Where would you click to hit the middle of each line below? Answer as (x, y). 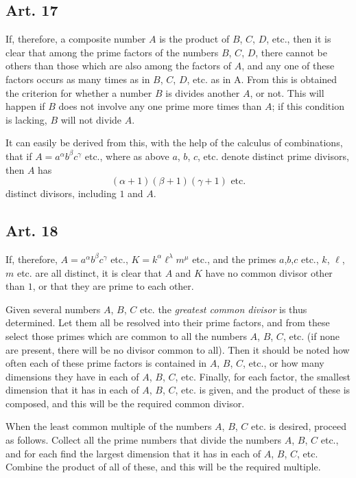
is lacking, (26, 119)
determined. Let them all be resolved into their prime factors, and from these (168, 322)
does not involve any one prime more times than (160, 106)
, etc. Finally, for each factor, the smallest (263, 376)
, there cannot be (291, 52)
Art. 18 (32, 230)
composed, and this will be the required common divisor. (125, 403)
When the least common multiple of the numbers (109, 426)
